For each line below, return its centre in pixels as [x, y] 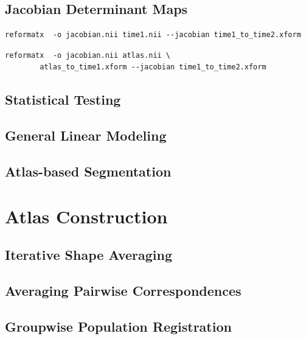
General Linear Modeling [86, 135]
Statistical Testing [63, 100]
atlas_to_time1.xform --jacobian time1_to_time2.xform [153, 67]
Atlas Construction [86, 216]
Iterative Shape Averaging [89, 255]
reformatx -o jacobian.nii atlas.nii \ [88, 55]
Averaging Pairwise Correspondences [123, 290]
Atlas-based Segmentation [88, 171]
